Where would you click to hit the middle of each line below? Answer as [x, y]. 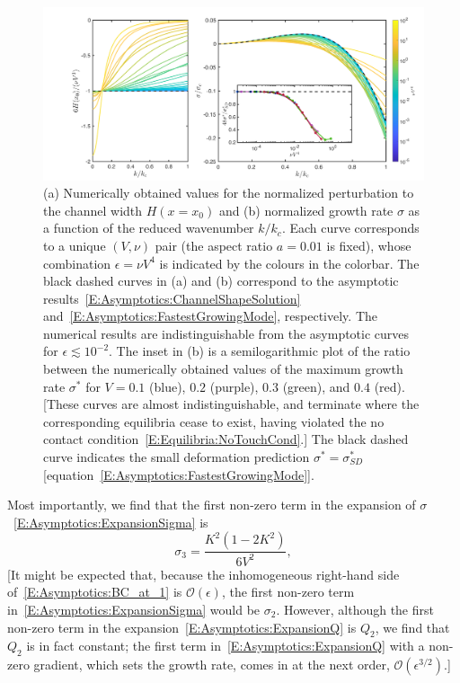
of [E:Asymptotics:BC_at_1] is [95, 592]
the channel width [93, 210]
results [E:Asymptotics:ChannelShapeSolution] [172, 298]
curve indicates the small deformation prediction [177, 457]
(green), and [316, 386]
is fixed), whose [369, 245]
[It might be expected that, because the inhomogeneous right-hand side [203, 574]
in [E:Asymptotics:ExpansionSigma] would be [134, 609]
